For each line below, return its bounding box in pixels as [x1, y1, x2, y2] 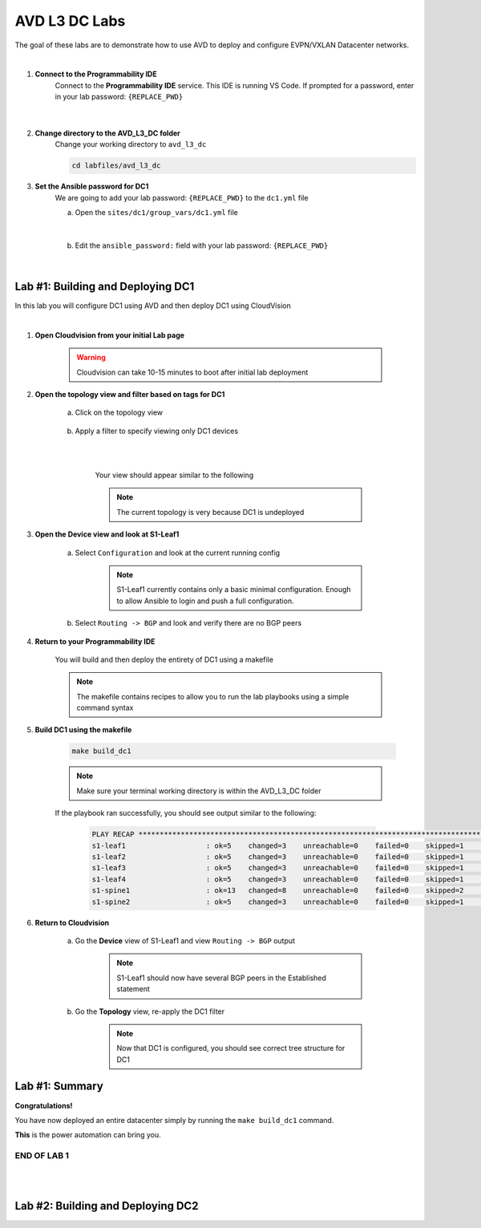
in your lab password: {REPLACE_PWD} [55, 92, 184, 102]
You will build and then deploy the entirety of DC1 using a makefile [55, 655, 274, 664]
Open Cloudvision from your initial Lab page [34, 330, 184, 340]
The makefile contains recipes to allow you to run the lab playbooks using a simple [76, 691, 350, 701]
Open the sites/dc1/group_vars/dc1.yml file [75, 208, 238, 217]
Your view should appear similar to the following [95, 470, 254, 480]
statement [116, 984, 150, 994]
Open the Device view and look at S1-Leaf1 [34, 529, 180, 539]
